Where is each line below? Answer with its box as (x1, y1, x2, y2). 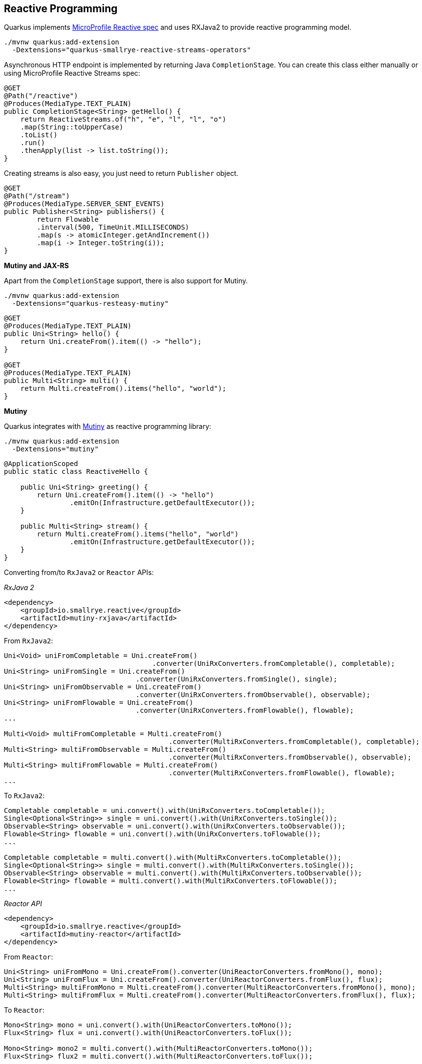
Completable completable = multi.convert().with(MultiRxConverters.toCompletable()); (4, 853, 342, 862)
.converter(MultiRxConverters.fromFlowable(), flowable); (169, 769, 395, 777)
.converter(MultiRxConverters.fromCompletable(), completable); (169, 738, 420, 746)
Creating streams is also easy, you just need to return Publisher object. (4, 169, 238, 178)
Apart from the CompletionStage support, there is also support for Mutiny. (4, 277, 248, 285)
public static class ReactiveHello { (4, 468, 148, 476)
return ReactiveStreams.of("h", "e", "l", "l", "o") (20, 115, 227, 124)
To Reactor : (4, 1006, 45, 1015)
